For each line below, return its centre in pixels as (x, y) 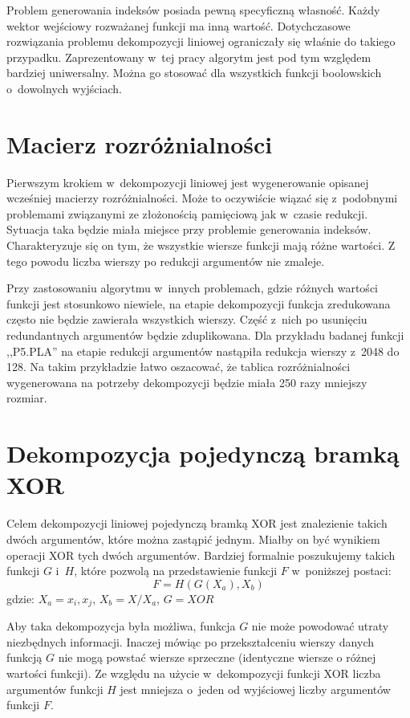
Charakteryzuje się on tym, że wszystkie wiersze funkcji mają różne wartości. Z (201, 245)
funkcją (24, 657)
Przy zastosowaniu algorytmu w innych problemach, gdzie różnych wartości (192, 288)
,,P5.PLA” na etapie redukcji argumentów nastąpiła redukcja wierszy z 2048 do (203, 351)
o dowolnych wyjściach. (64, 88)
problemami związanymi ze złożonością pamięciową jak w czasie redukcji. (187, 213)
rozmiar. (27, 398)
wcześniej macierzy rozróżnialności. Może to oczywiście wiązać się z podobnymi (202, 198)
